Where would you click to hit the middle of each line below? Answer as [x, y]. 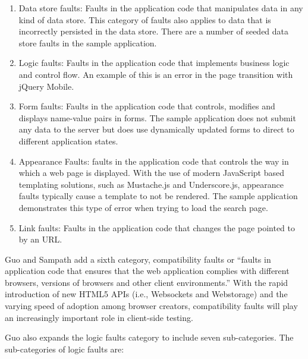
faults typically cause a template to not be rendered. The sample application [158, 196]
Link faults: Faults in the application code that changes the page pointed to [157, 227]
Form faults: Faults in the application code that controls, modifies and [147, 106]
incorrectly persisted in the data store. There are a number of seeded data [154, 31]
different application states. [68, 141]
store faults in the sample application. [88, 42]
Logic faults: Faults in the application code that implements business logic [154, 63]
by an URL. [40, 239]
